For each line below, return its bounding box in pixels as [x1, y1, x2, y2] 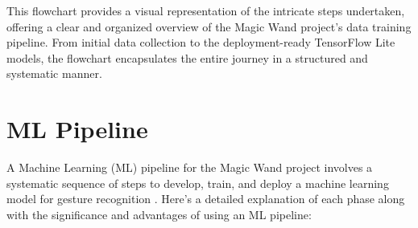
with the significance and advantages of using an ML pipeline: [6, 206, 312, 222]
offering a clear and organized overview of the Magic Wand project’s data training [6, 18, 412, 35]
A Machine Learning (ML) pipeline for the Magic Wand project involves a [6, 159, 373, 176]
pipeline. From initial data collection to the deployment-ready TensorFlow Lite [6, 34, 395, 51]
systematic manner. [6, 65, 102, 82]
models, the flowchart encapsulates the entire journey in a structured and [6, 49, 368, 66]
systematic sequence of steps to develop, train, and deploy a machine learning [6, 174, 389, 191]
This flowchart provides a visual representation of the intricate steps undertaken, [6, 2, 405, 18]
